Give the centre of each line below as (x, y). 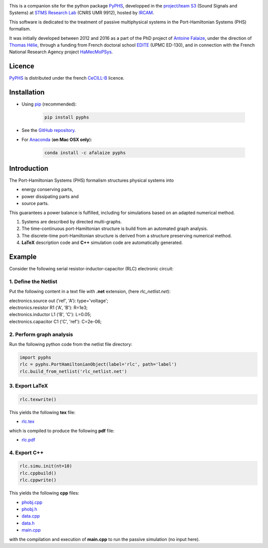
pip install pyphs (67, 117)
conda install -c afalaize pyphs (85, 153)
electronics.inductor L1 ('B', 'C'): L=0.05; (50, 315)
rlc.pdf (29, 439)
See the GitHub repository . (49, 130)
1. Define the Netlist (33, 281)
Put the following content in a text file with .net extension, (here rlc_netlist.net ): (90, 292)
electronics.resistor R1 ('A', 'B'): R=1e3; (48, 307)
